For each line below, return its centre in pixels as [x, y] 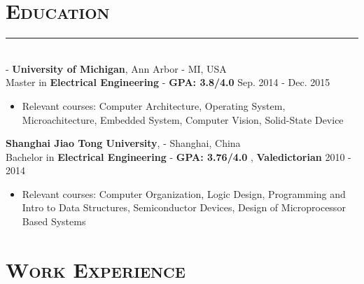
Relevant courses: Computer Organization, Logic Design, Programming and [184, 193]
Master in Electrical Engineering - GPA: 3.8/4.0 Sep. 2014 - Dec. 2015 [168, 82]
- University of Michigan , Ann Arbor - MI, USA [116, 68]
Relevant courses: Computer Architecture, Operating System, [154, 105]
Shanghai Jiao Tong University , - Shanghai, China [123, 143]
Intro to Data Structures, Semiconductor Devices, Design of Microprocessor [184, 207]
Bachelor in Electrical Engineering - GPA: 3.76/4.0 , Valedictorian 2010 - [178, 156]
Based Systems [54, 221]
